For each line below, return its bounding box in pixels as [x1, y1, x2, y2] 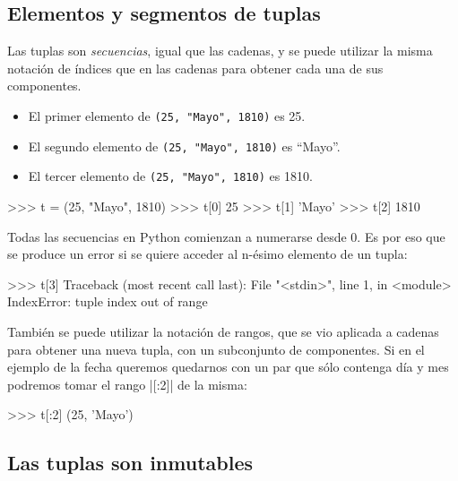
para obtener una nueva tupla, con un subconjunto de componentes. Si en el [7, 339, 425, 358]
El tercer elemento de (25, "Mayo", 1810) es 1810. [28, 167, 313, 185]
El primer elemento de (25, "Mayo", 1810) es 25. [28, 106, 306, 125]
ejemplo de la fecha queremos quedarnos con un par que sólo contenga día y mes [7, 357, 449, 376]
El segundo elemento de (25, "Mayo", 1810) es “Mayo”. [28, 136, 341, 155]
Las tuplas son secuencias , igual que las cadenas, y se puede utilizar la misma [7, 41, 433, 60]
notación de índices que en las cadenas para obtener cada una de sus [7, 58, 384, 77]
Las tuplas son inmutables [7, 449, 253, 477]
